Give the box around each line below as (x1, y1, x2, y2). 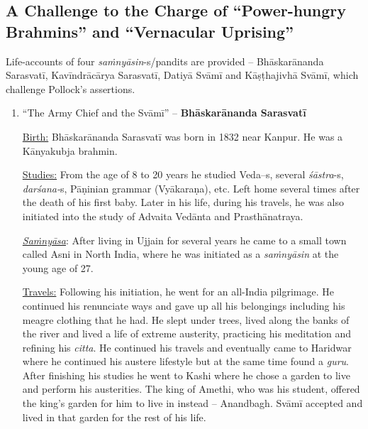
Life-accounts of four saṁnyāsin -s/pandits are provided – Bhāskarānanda (6, 53, 324, 68)
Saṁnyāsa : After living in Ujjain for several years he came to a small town (22, 232, 347, 247)
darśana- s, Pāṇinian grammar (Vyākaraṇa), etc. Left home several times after (22, 180, 360, 195)
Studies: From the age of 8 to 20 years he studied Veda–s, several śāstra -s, (22, 167, 344, 182)
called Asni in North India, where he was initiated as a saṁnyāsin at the (22, 246, 339, 261)
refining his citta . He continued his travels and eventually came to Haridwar (22, 340, 352, 354)
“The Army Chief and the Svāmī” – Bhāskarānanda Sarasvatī (22, 105, 306, 120)
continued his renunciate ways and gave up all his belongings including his (22, 298, 345, 313)
